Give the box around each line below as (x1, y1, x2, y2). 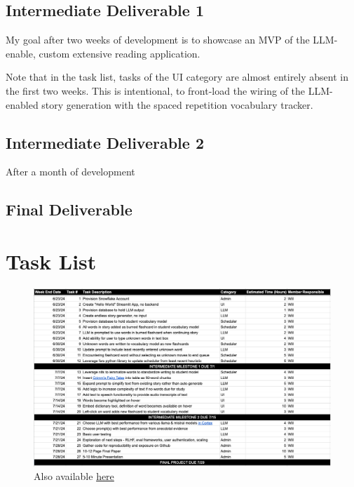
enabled (6, 97, 39, 112)
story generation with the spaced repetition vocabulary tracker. (41, 97, 313, 112)
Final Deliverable (6, 199, 132, 220)
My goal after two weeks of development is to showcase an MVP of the (6, 32, 310, 47)
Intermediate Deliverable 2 (6, 131, 204, 153)
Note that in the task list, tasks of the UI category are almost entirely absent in (6, 69, 348, 84)
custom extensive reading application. (39, 46, 200, 60)
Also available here (34, 469, 114, 483)
